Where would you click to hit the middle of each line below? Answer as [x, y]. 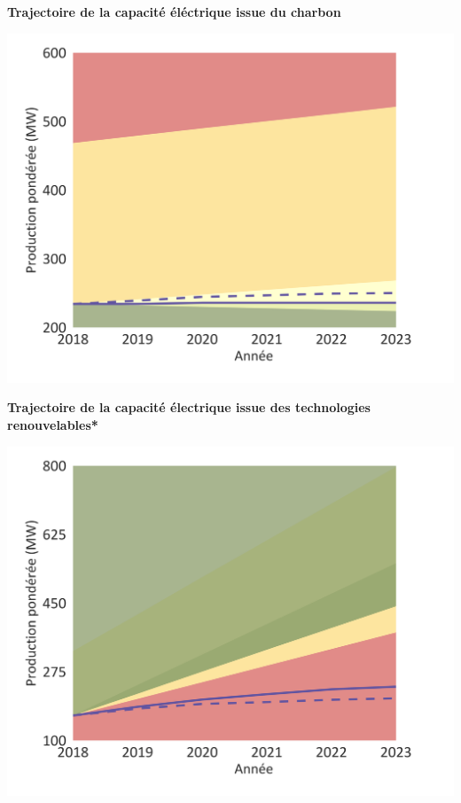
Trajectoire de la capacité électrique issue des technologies [189, 407]
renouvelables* [53, 425]
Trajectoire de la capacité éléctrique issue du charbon [174, 12]
